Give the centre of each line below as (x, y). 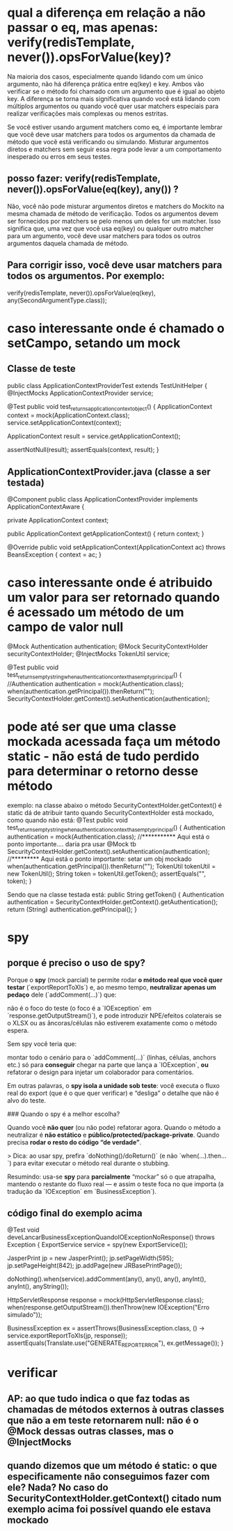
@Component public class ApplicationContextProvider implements (103, 499)
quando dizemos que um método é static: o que (112, 1466)
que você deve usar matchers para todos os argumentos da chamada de (111, 134)
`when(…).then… (203, 1156)
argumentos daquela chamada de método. (68, 243)
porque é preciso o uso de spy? (77, 963)
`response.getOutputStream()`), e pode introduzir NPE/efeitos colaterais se (114, 1016)
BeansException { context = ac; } (55, 554)
